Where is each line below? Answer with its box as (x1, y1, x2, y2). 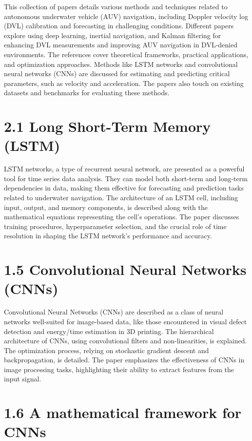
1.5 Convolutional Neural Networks (4, 259, 247, 279)
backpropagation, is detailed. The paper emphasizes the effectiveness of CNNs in (4, 355, 245, 365)
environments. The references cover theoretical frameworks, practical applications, (4, 49, 249, 59)
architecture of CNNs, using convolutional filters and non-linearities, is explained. (4, 336, 247, 346)
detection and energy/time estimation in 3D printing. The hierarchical (4, 326, 214, 336)
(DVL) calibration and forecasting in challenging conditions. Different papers (4, 21, 234, 31)
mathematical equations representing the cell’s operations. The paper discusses (4, 211, 239, 222)
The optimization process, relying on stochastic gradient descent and (4, 345, 209, 355)
